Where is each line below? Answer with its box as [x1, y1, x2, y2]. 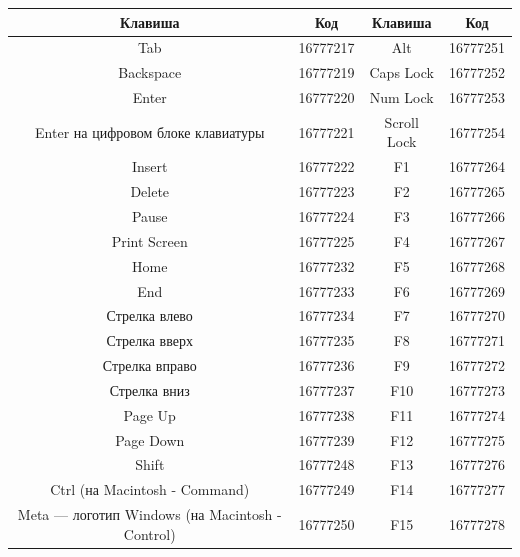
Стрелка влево [106, 305, 193, 326]
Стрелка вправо [102, 355, 197, 376]
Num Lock [369, 87, 434, 108]
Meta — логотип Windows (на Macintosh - [17, 504, 282, 525]
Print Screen [111, 230, 188, 251]
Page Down [115, 429, 185, 450]
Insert [131, 156, 168, 177]
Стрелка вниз [109, 379, 190, 400]
